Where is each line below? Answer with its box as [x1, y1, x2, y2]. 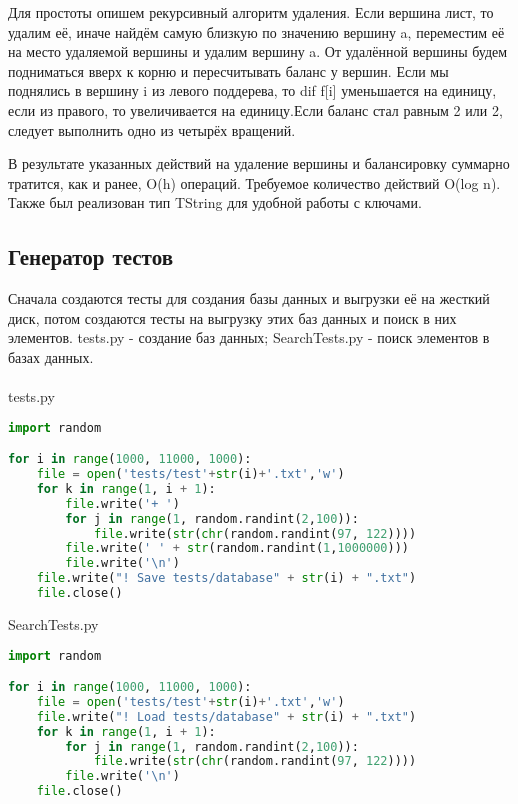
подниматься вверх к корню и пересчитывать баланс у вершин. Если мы [8, 60, 449, 81]
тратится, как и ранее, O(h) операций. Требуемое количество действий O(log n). [8, 172, 501, 193]
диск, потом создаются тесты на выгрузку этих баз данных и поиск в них [8, 307, 457, 328]
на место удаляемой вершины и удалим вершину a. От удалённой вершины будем [8, 41, 508, 62]
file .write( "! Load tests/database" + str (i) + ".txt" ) [36, 709, 417, 724]
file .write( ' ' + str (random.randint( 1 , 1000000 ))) [65, 541, 410, 556]
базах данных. [8, 346, 94, 367]
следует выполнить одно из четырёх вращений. [8, 119, 296, 140]
